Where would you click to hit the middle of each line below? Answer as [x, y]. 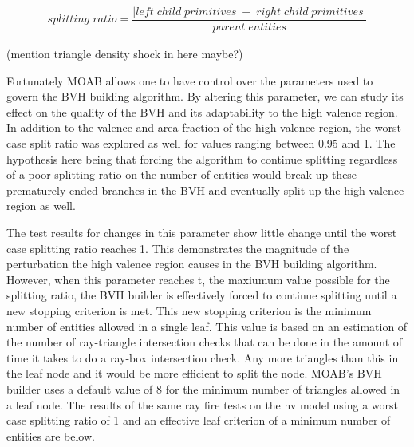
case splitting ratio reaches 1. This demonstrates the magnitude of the [178, 248]
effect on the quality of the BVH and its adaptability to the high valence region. [202, 111]
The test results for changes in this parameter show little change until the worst [202, 233]
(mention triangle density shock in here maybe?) [125, 54]
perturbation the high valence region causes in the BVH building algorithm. [192, 264]
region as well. [41, 206]
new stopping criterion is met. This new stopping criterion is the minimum [189, 311]
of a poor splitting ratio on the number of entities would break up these [182, 174]
